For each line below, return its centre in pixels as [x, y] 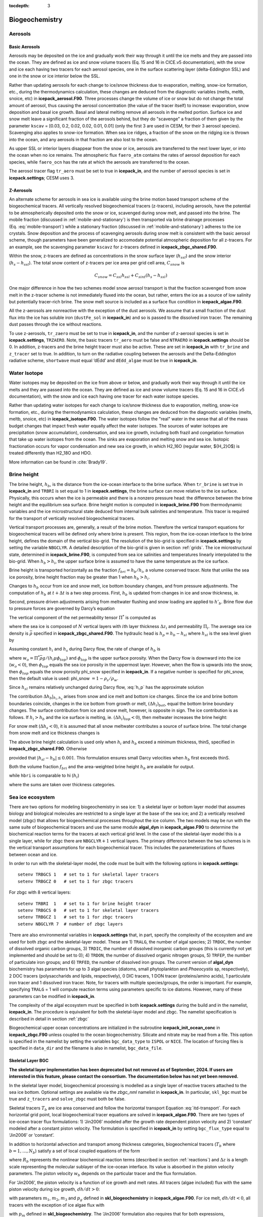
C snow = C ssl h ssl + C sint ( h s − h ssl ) [131, 276]
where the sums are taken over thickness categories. [62, 784]
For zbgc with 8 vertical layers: [40, 892]
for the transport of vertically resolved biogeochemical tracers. [72, 518]
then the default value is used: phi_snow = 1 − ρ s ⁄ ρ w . [64, 679]
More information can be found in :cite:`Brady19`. [58, 462]
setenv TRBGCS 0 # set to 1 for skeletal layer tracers [88, 910]
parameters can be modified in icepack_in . [52, 996]
